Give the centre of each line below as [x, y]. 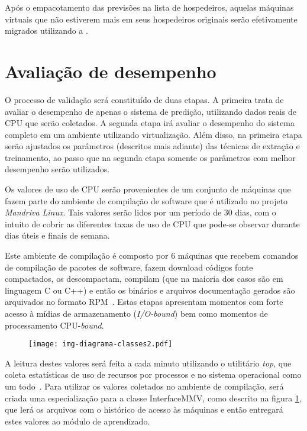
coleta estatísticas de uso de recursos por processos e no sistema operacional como [153, 374]
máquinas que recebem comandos [238, 255]
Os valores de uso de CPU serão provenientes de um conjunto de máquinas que [148, 189]
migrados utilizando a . [46, 30]
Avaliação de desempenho [111, 71]
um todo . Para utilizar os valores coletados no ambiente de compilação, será [144, 386]
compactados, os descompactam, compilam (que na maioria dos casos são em [144, 279]
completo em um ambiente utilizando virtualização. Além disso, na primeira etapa [153, 134]
